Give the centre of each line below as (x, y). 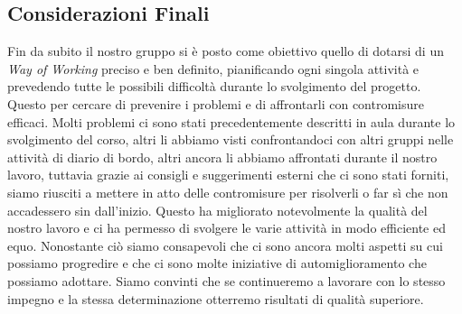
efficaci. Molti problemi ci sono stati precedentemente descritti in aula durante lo (231, 121)
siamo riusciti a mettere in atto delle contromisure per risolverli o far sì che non (228, 192)
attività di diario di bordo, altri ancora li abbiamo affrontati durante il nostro (222, 157)
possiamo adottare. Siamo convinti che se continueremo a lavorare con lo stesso (226, 280)
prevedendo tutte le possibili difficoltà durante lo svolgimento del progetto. (214, 86)
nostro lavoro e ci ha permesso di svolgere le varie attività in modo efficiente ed (226, 228)
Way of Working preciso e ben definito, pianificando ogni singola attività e (213, 68)
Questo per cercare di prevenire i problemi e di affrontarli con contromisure (216, 103)
